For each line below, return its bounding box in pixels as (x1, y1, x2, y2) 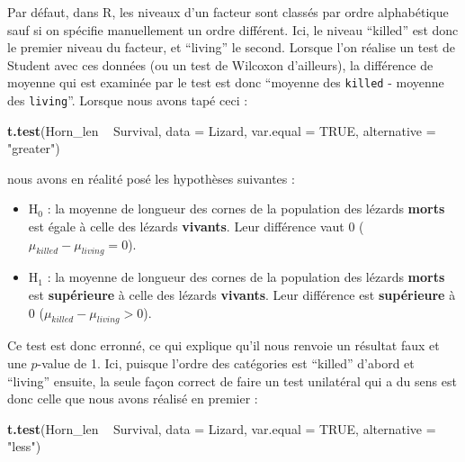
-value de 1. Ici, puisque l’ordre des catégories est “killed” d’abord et (37, 354, 415, 373)
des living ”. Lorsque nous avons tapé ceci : (7, 91, 248, 110)
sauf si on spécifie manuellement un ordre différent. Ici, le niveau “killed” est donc (7, 20, 459, 39)
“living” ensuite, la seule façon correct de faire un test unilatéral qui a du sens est (7, 371, 457, 390)
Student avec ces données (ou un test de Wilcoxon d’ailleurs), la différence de (7, 55, 434, 74)
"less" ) (7, 437, 41, 456)
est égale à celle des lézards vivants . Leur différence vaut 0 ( (28, 217, 364, 236)
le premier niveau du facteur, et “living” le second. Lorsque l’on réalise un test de (7, 38, 456, 57)
